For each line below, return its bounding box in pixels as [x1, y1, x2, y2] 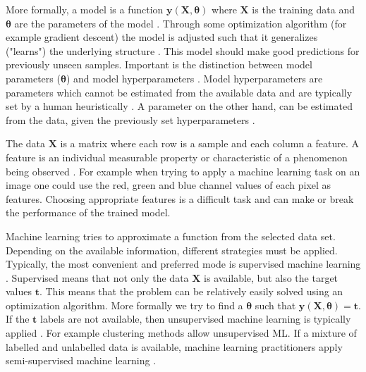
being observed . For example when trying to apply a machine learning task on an [6, 163, 360, 178]
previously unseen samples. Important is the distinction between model [6, 57, 312, 72]
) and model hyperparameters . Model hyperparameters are [66, 70, 323, 85]
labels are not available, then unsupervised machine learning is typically [40, 311, 351, 326]
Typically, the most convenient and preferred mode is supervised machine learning [6, 256, 361, 271]
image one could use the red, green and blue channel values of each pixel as [6, 178, 331, 192]
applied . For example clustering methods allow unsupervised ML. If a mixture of [6, 325, 357, 340]
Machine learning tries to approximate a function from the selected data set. [6, 228, 336, 243]
